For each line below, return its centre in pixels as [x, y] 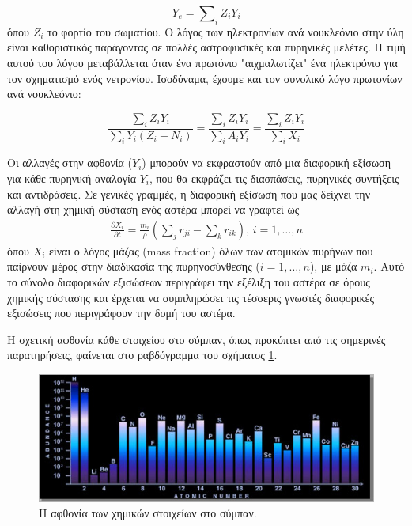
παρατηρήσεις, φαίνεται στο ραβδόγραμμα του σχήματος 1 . [142, 355]
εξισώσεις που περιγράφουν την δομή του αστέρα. [121, 313]
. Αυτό [389, 266]
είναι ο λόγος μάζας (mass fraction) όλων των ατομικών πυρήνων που [211, 250]
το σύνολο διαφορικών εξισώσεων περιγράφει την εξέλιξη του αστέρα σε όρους [189, 281]
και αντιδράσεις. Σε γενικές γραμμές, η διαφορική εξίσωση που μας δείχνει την [189, 193]
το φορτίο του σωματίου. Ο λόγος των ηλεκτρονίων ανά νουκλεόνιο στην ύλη [226, 31]
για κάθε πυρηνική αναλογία [72, 178]
